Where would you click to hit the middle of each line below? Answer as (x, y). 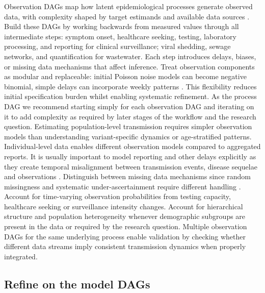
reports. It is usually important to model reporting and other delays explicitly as (130, 156)
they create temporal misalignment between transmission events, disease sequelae (131, 166)
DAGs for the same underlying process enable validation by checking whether (125, 236)
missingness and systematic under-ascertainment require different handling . (123, 186)
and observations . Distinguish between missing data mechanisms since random (127, 176)
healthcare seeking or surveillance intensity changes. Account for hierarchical (124, 206)
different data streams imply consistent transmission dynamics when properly (125, 246)
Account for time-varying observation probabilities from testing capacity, (117, 196)
